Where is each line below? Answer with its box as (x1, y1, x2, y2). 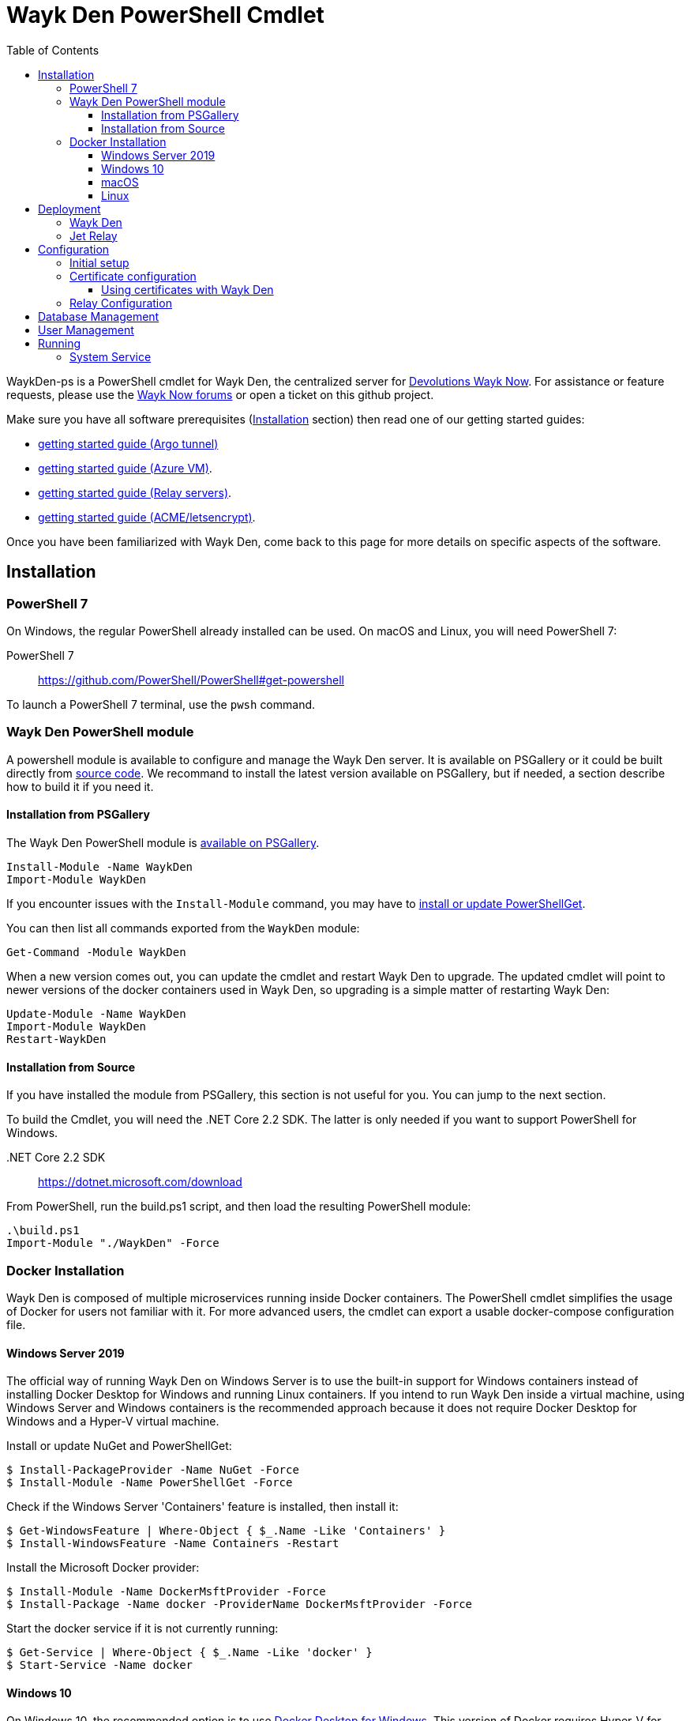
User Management (38, 322, 134, 337)
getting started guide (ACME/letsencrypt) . (38, 510, 256, 524)
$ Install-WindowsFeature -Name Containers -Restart (6, 1537, 339, 1550)
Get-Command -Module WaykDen (6, 945, 186, 958)
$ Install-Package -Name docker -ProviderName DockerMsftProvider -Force (6, 1598, 473, 1611)
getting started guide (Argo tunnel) (38, 436, 219, 450)
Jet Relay (69, 228, 118, 243)
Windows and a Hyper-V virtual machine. (6, 1414, 219, 1429)
